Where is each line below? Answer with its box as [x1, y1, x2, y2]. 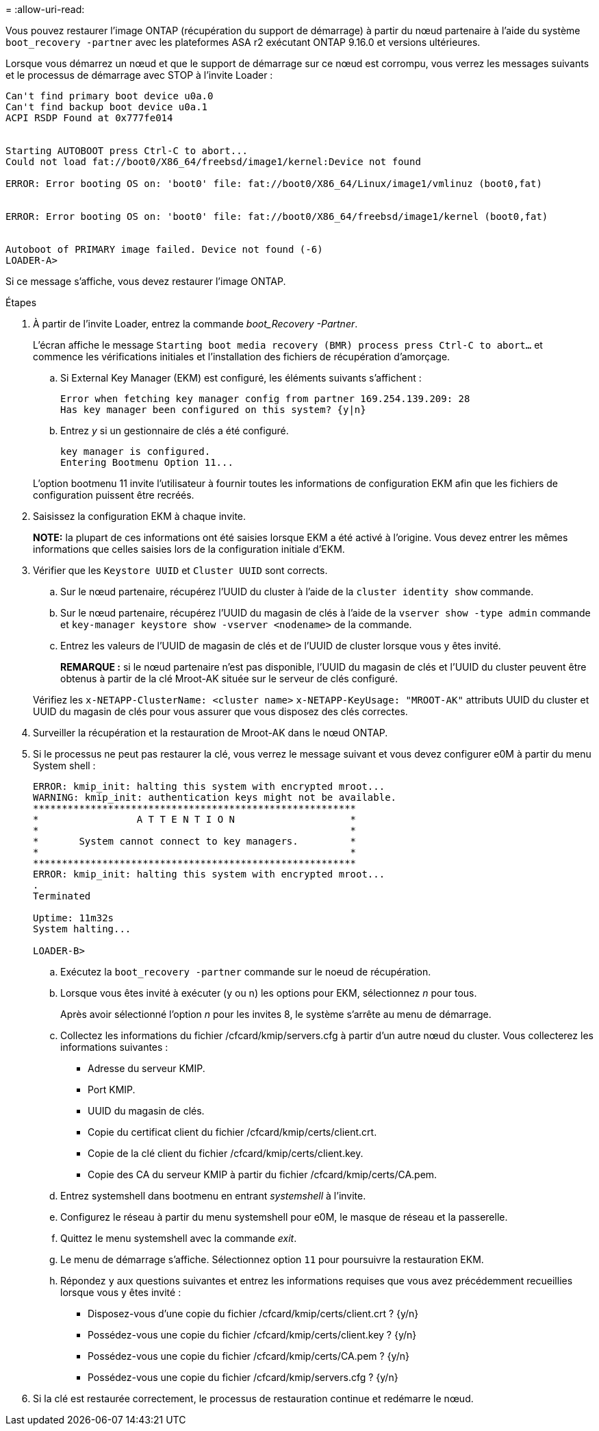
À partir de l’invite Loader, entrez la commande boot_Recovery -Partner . [33, 318, 358, 329]
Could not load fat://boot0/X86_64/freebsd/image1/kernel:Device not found [5, 156, 421, 167]
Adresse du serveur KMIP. [88, 1062, 205, 1074]
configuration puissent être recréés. [33, 489, 194, 501]
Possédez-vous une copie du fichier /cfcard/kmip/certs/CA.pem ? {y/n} [88, 1350, 409, 1362]
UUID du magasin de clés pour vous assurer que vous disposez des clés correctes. [33, 706, 408, 717]
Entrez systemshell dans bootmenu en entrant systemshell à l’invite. [60, 1190, 366, 1202]
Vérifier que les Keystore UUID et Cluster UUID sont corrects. [33, 564, 328, 576]
